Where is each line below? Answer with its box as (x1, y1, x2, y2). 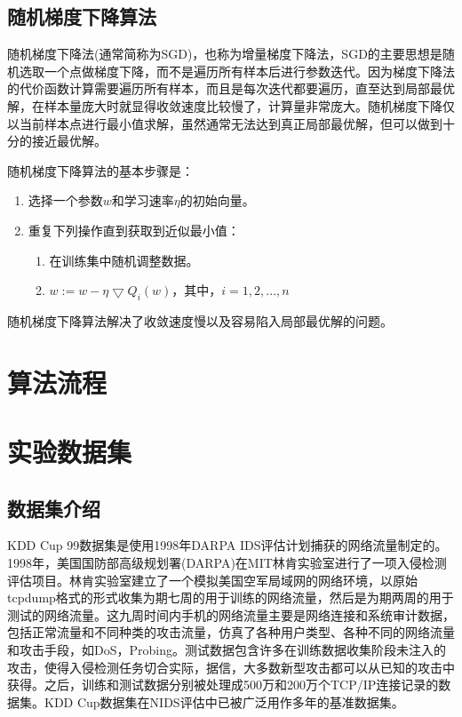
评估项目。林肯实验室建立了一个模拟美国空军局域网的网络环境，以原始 (7, 570, 418, 589)
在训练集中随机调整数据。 (49, 251, 199, 269)
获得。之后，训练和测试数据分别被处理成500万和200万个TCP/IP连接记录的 (7, 675, 439, 694)
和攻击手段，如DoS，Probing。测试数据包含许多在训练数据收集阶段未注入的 (7, 641, 446, 659)
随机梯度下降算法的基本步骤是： (7, 161, 194, 179)
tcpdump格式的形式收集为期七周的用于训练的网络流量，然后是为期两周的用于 (7, 588, 454, 607)
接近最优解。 (31, 131, 107, 150)
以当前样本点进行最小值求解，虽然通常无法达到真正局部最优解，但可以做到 (7, 114, 442, 132)
